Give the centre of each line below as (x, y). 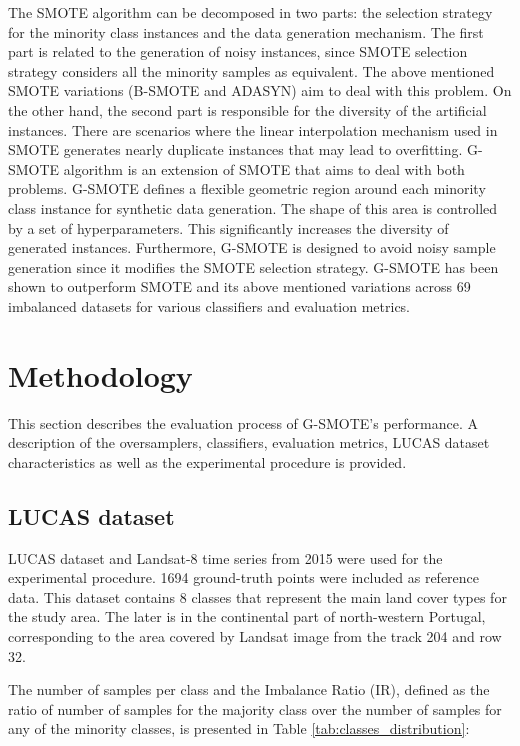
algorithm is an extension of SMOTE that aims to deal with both (264, 168)
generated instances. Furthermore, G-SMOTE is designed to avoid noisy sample (252, 247)
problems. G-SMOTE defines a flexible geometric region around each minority (247, 188)
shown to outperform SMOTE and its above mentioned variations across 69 (239, 286)
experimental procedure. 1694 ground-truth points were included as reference (244, 577)
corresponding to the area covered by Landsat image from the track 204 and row (255, 635)
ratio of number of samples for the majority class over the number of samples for (255, 708)
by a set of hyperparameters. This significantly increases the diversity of (228, 227)
